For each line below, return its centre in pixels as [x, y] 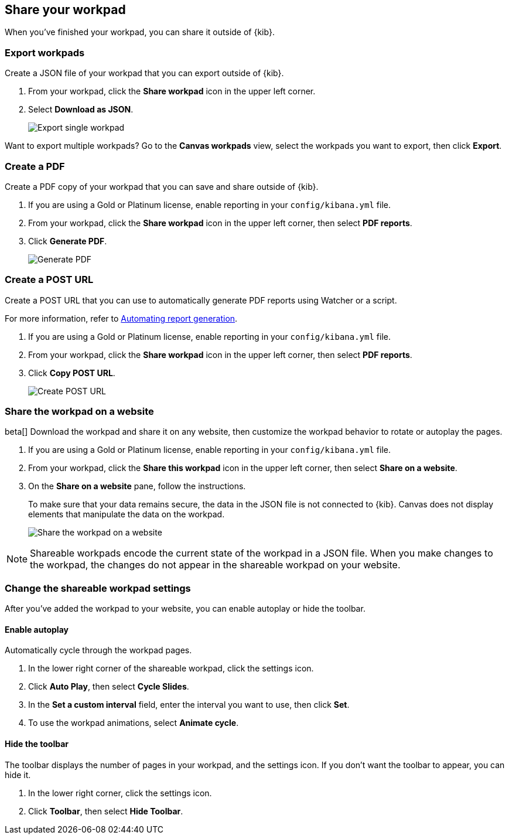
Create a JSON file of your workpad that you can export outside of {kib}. [144, 73]
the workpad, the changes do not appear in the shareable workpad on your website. [215, 565]
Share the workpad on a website [79, 412]
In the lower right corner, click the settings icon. [120, 793]
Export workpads [45, 52]
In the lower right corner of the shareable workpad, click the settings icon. [171, 669]
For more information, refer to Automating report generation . [121, 318]
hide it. [18, 775]
